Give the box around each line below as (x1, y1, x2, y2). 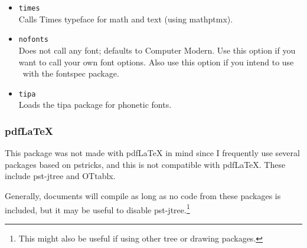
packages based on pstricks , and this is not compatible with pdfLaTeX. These (5, 158, 286, 170)
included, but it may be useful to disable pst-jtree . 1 (5, 201, 190, 216)
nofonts (18, 35, 48, 44)
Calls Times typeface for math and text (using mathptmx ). (18, 12, 233, 25)
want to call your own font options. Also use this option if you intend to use (18, 55, 294, 68)
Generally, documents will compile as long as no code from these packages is (5, 189, 281, 201)
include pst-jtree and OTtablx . (5, 170, 116, 182)
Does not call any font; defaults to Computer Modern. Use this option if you (18, 44, 296, 56)
